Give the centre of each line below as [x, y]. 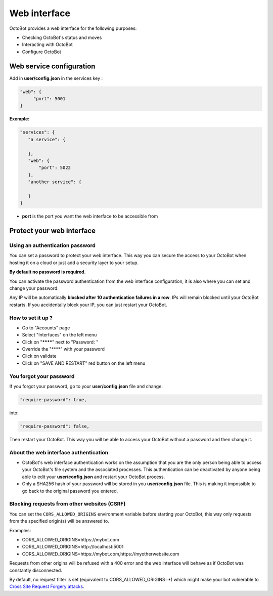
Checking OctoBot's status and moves [62, 37]
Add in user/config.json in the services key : [56, 78]
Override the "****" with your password [63, 349]
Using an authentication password [53, 245]
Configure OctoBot [42, 52]
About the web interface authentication [59, 452]
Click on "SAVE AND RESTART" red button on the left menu [84, 363]
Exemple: [19, 119]
